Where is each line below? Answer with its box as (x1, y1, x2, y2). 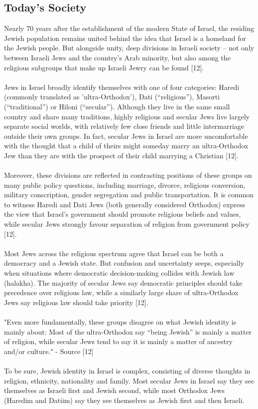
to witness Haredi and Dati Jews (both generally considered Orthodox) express (4, 199, 246, 209)
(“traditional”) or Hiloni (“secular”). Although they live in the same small (4, 101, 230, 111)
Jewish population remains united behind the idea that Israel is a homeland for (4, 32, 246, 43)
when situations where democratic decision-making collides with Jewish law (4, 268, 235, 278)
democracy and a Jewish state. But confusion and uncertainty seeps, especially (4, 258, 244, 268)
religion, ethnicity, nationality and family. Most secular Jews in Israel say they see (4, 375, 255, 386)
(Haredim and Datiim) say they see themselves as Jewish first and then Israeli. (4, 395, 245, 405)
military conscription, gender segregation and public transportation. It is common (4, 189, 254, 200)
